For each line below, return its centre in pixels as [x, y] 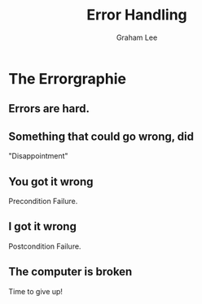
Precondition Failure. [43, 201]
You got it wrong [51, 182]
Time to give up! [36, 291]
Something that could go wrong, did [101, 136]
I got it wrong [43, 226]
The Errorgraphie [67, 78]
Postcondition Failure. [45, 246]
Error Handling [137, 15]
